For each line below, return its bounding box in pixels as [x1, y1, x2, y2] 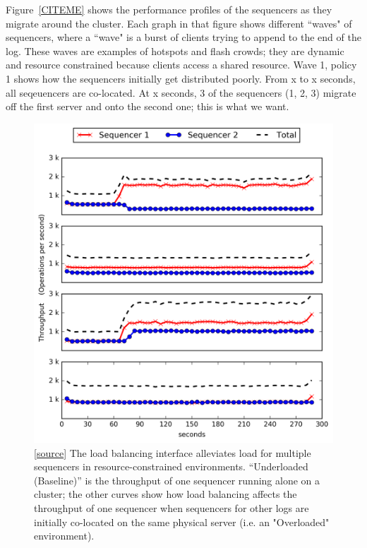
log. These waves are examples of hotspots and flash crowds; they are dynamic [6, 43, 344, 58]
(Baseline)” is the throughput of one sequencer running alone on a [34, 472, 320, 487]
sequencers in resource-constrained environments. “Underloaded [34, 459, 308, 474]
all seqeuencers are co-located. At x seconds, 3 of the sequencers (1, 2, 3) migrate [6, 85, 356, 100]
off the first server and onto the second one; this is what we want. [6, 99, 289, 114]
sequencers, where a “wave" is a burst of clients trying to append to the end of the [6, 30, 361, 44]
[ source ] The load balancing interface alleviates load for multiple [34, 445, 311, 460]
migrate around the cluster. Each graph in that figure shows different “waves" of [6, 16, 352, 30]
